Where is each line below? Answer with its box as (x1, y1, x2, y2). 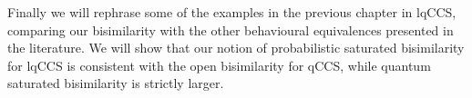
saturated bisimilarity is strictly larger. (7, 73, 224, 93)
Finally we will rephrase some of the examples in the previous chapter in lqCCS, (7, 3, 457, 21)
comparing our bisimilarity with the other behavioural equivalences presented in (7, 20, 454, 39)
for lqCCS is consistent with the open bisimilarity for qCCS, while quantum (7, 55, 431, 74)
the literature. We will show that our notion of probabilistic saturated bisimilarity (7, 38, 465, 57)
